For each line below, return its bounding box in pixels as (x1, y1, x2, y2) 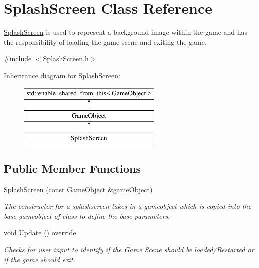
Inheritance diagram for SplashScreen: (4, 70, 120, 80)
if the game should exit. (4, 254, 75, 264)
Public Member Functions (4, 160, 141, 176)
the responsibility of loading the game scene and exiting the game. (4, 36, 207, 47)
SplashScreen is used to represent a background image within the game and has (4, 27, 248, 37)
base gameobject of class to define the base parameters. (4, 210, 170, 221)
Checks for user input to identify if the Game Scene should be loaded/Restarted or (4, 244, 254, 255)
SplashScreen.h (43, 53, 89, 64)
